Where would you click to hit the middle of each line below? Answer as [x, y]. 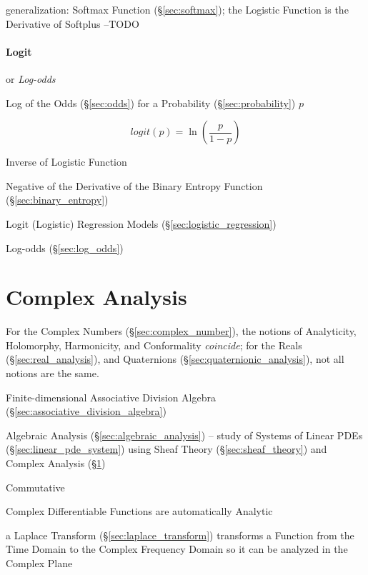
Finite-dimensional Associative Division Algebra [111, 397]
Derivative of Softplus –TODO [73, 23]
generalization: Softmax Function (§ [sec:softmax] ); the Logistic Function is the [177, 9]
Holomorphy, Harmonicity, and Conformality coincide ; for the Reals [154, 345]
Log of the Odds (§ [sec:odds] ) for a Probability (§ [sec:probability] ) [151, 102]
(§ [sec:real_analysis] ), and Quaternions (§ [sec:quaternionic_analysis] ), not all [175, 359]
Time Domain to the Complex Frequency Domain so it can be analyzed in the [177, 549]
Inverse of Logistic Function [66, 162]
